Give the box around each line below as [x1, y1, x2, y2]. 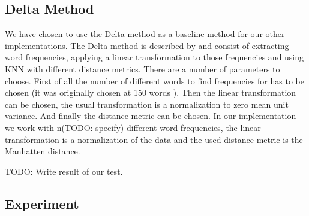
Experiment [5, 194, 79, 212]
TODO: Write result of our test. [5, 165, 123, 177]
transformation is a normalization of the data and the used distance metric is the [5, 133, 303, 145]
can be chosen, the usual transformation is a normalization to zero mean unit [5, 98, 289, 110]
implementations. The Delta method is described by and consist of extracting [5, 39, 289, 51]
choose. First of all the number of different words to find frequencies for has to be [5, 74, 304, 87]
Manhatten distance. [5, 145, 80, 157]
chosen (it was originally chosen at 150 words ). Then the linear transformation [5, 86, 296, 99]
